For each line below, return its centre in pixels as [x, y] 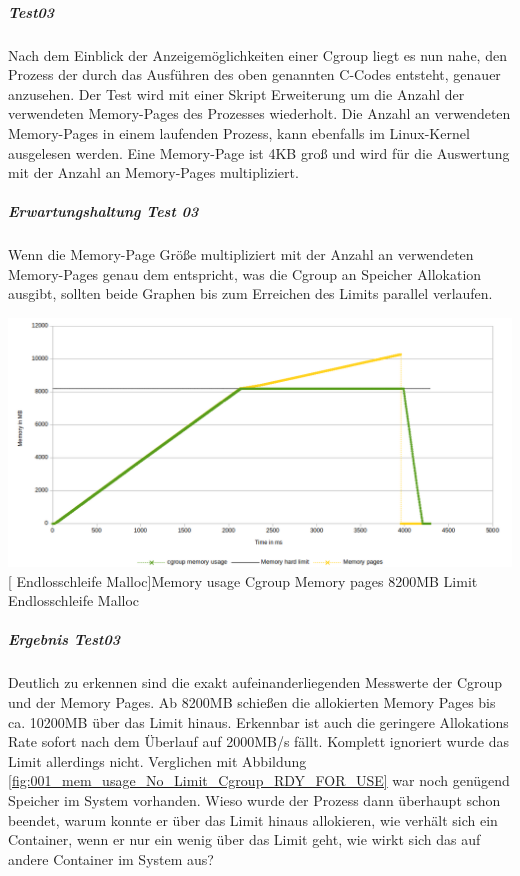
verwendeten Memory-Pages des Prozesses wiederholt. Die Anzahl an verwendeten [259, 113]
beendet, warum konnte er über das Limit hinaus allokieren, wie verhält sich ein [253, 819]
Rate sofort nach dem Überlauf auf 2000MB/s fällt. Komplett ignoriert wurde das [258, 741]
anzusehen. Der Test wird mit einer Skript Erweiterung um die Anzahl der [236, 93]
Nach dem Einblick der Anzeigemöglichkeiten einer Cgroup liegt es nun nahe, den [257, 54]
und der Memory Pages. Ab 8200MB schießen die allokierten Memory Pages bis [252, 702]
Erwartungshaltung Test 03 [103, 211]
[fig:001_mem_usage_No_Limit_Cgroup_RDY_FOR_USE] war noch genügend [259, 780]
